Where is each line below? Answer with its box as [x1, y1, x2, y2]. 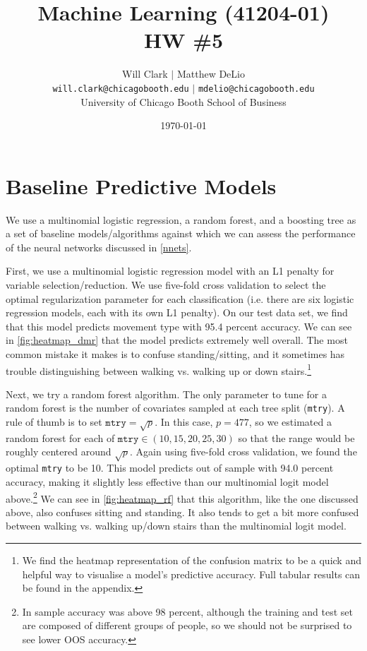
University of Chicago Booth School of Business [80, 94, 287, 109]
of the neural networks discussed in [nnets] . [6, 239, 192, 254]
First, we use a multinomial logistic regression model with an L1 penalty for [6, 263, 335, 278]
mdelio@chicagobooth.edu [198, 83, 315, 94]
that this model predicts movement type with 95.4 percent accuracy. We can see [6, 318, 352, 333]
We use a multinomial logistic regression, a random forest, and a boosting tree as [6, 212, 356, 227]
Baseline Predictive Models [6, 171, 277, 200]
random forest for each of [6, 430, 115, 445]
